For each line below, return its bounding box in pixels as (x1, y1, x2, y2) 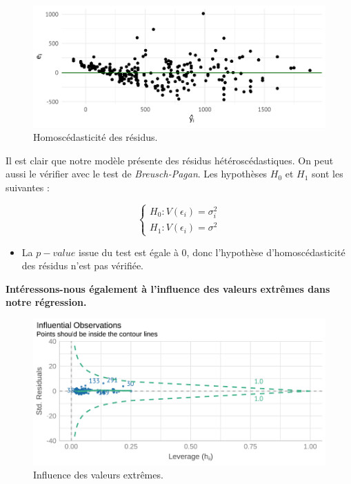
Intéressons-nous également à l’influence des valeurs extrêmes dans (6, 281, 330, 296)
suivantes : (6, 180, 50, 195)
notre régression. (6, 295, 87, 309)
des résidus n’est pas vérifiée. (21, 258, 144, 273)
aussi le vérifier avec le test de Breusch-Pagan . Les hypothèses (6, 166, 268, 181)
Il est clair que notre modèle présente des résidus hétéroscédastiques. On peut (6, 153, 334, 167)
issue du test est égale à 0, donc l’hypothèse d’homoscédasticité (78, 244, 345, 259)
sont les (312, 166, 343, 181)
